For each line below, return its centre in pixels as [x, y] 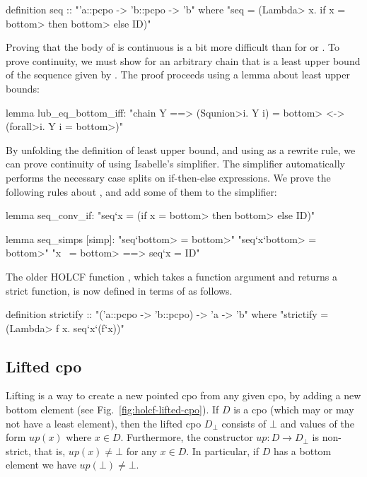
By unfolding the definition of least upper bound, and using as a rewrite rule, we [181, 149]
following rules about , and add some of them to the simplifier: [141, 191]
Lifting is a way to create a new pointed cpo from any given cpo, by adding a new [183, 395]
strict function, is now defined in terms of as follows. [119, 290]
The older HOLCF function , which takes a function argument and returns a [171, 276]
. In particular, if [222, 450]
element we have [41, 465]
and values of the [317, 423]
